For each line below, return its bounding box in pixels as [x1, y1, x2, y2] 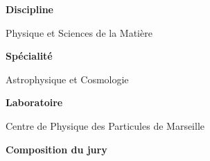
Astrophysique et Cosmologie [6, 71, 129, 86]
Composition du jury [6, 142, 107, 156]
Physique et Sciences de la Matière [6, 25, 152, 40]
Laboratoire [6, 95, 63, 110]
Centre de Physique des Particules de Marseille [6, 118, 205, 133]
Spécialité [6, 49, 53, 63]
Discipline [6, 2, 53, 16]
